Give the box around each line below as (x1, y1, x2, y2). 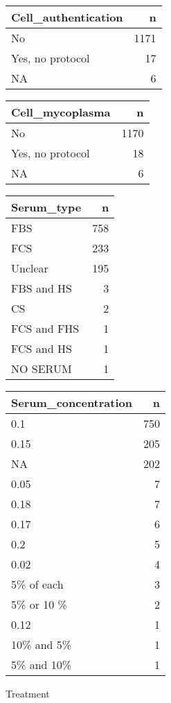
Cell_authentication (11, 9, 123, 25)
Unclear (11, 260, 48, 276)
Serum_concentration (11, 394, 132, 410)
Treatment (6, 686, 50, 700)
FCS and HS (11, 340, 72, 356)
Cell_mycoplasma (11, 104, 111, 120)
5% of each (11, 576, 64, 592)
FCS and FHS (11, 320, 80, 336)
